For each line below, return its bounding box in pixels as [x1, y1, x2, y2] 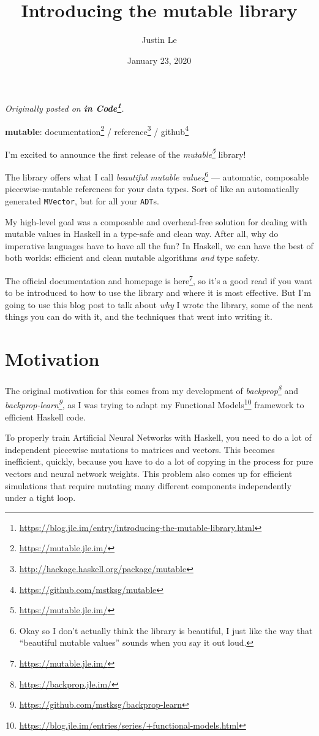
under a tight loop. [5, 491, 76, 504]
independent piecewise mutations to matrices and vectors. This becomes [5, 443, 275, 455]
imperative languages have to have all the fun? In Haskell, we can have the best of [5, 239, 313, 252]
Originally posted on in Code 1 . [5, 100, 124, 114]
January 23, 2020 [127, 53, 192, 66]
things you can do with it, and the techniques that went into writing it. [5, 310, 272, 323]
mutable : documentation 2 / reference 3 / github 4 [5, 123, 189, 138]
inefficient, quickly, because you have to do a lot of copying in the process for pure [5, 455, 313, 468]
